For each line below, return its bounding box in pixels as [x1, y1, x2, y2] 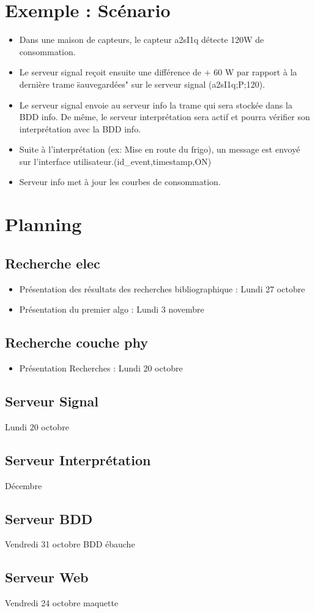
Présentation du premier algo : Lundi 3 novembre [19, 303, 204, 316]
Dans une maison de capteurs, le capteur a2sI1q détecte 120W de [19, 33, 264, 46]
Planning [5, 211, 82, 237]
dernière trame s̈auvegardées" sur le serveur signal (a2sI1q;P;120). [19, 77, 265, 90]
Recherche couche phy [5, 333, 149, 352]
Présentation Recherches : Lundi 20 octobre [19, 362, 183, 375]
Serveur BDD [5, 509, 93, 528]
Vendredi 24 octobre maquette [5, 596, 119, 609]
